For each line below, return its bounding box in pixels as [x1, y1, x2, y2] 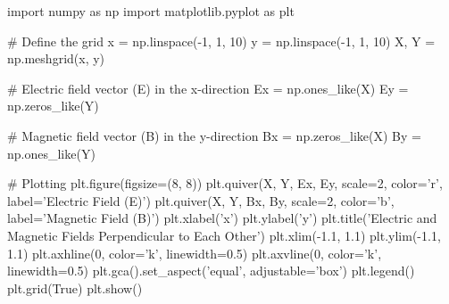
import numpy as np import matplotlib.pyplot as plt [7, 2, 295, 20]
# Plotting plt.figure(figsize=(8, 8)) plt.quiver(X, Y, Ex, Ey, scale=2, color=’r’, [7, 174, 443, 193]
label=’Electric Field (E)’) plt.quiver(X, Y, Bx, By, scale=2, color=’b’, [7, 191, 395, 210]
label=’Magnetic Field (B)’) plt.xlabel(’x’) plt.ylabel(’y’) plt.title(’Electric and [7, 209, 437, 227]
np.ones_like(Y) [7, 144, 96, 162]
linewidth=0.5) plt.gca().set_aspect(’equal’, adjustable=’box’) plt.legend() [7, 261, 415, 280]
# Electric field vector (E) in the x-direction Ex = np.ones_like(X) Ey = [7, 78, 409, 97]
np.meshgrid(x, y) [7, 49, 105, 68]
